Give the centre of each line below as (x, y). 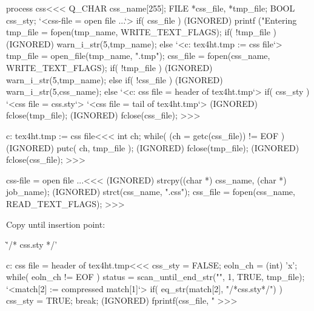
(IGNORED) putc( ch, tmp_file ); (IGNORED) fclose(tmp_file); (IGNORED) (153, 147)
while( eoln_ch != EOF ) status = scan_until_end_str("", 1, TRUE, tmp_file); (155, 277)
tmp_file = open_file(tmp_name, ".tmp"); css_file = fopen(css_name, (138, 56)
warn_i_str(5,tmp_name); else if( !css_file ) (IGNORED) (115, 79)
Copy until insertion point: (56, 224)
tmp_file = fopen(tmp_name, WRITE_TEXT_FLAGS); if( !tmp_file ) (141, 32)
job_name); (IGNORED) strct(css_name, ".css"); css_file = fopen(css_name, (151, 192)
